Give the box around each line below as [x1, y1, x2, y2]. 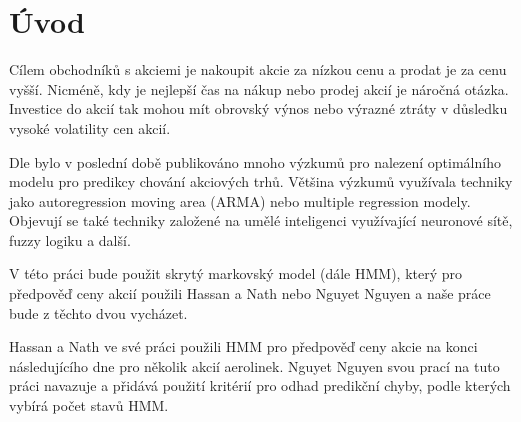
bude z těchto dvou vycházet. [9, 302, 188, 323]
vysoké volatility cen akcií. [9, 117, 171, 138]
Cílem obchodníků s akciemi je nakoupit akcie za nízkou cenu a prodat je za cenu [9, 59, 507, 80]
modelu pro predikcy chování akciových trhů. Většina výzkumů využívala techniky [9, 171, 513, 192]
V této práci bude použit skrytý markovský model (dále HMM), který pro [9, 263, 463, 284]
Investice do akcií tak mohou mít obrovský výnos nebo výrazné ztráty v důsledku [9, 98, 508, 119]
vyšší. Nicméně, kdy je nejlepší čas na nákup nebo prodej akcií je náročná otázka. [9, 78, 509, 99]
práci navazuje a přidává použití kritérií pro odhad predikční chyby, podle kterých [9, 375, 511, 396]
